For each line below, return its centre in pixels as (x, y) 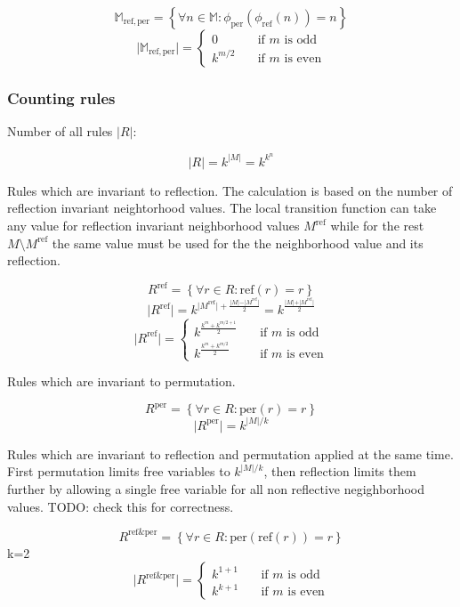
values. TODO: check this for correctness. (121, 506)
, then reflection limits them (340, 471)
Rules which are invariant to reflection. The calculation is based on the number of (230, 190)
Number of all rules (60, 131)
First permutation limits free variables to (119, 471)
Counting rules (61, 97)
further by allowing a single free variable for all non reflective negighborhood (216, 488)
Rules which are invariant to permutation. (121, 381)
